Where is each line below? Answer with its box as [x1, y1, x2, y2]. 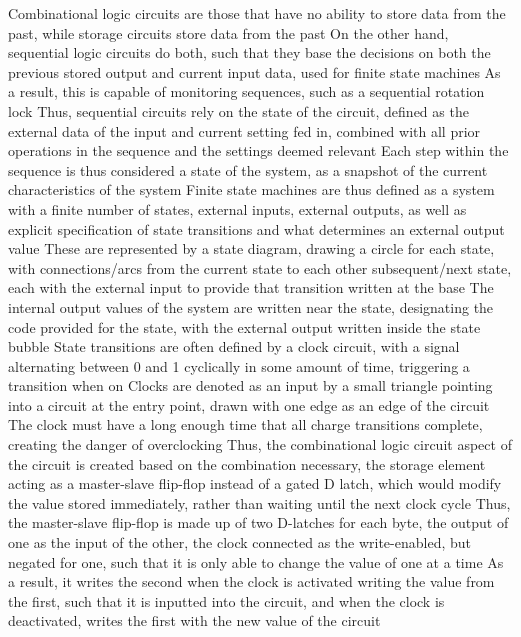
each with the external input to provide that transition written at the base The [8, 277, 494, 298]
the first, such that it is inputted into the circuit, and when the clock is [8, 590, 445, 611]
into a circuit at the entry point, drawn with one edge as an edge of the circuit [8, 394, 490, 415]
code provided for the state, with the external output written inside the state [8, 316, 481, 337]
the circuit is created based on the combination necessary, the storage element [8, 453, 486, 474]
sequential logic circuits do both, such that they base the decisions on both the [8, 42, 491, 63]
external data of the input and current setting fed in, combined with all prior [8, 120, 481, 141]
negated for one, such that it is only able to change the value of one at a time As [8, 551, 504, 572]
